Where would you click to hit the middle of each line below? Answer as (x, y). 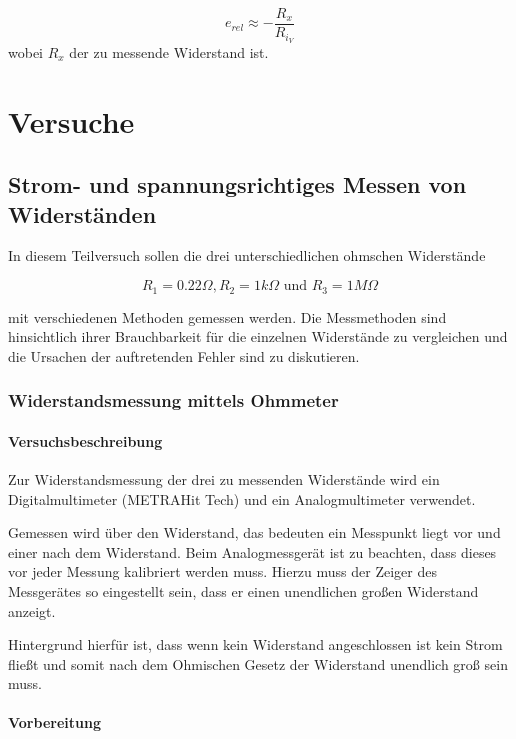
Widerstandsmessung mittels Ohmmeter (173, 400)
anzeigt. (32, 610)
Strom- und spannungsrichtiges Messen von (237, 184)
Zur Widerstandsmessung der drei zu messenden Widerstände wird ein (224, 478)
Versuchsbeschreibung (85, 440)
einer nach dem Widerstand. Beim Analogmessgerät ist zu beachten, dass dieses (252, 551)
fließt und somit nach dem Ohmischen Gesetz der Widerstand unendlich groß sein (258, 663)
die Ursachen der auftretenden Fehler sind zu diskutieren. (184, 355)
